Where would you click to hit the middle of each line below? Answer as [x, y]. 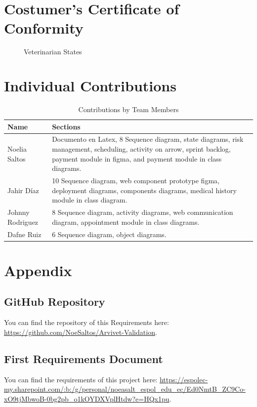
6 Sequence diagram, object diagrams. [109, 234]
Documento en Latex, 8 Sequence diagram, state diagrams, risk [148, 139]
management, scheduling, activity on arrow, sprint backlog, [141, 149]
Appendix [38, 270]
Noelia [17, 149]
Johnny [19, 212]
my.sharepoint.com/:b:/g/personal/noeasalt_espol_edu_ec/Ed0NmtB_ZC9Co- [125, 389]
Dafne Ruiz [24, 234]
